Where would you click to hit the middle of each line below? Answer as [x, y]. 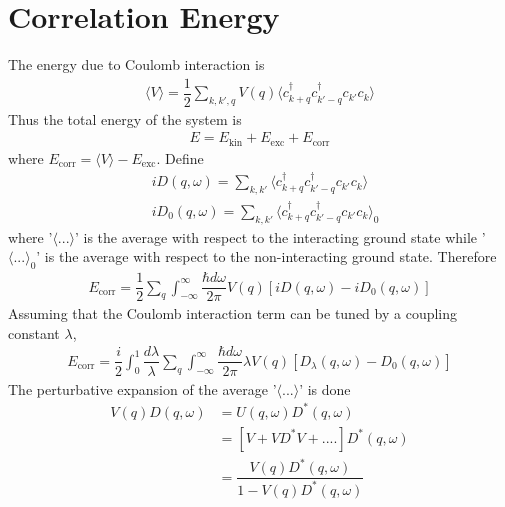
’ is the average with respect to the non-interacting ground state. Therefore [266, 256]
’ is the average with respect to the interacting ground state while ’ [280, 236]
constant [34, 332]
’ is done [325, 388]
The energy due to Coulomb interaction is [136, 64]
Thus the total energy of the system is [125, 118]
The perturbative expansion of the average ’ [142, 388]
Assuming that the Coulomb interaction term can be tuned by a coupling [233, 313]
